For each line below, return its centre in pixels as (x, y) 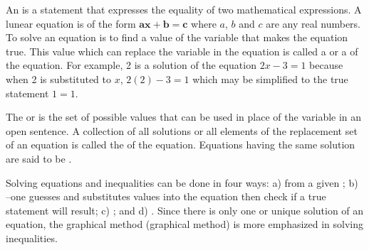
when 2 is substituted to (59, 78)
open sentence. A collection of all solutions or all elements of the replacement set (182, 130)
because (326, 65)
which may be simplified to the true (270, 78)
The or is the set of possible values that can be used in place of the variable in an (184, 117)
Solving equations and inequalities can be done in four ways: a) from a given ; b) (182, 182)
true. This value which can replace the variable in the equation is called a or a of (182, 51)
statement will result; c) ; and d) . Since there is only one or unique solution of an (185, 210)
